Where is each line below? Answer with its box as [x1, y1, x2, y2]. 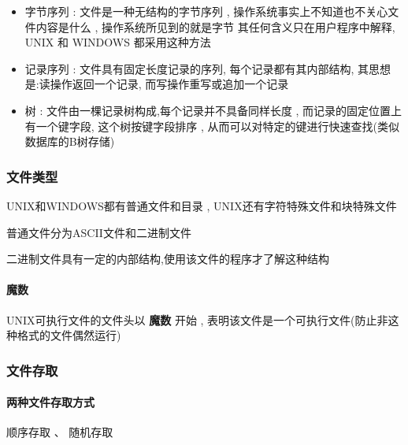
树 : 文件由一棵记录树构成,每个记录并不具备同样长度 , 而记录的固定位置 [24, 102, 391, 118]
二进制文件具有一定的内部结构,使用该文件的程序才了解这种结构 [6, 250, 329, 267]
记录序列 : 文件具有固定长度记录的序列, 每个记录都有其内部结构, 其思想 [24, 60, 391, 76]
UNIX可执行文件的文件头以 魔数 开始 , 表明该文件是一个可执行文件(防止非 [6, 311, 388, 328]
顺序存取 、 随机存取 [6, 424, 113, 440]
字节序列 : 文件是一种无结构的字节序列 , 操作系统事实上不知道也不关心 [24, 3, 388, 19]
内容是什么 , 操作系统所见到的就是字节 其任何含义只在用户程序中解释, [35, 18, 395, 35]
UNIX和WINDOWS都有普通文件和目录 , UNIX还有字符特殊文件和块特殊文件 [6, 197, 397, 213]
